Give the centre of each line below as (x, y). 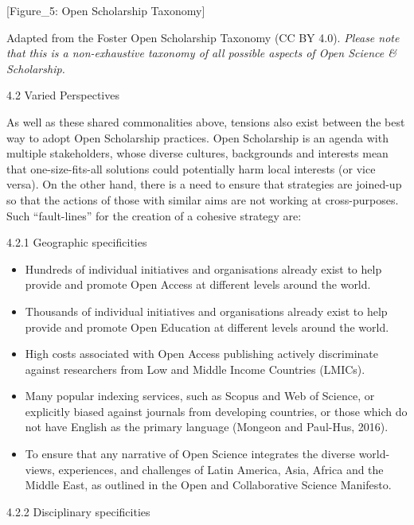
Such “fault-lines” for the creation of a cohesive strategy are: (154, 215)
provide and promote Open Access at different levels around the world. (198, 284)
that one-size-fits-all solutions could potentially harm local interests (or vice (191, 168)
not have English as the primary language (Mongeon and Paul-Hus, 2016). (207, 427)
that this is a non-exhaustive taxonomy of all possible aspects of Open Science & (201, 53)
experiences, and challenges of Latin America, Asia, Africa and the (221, 469)
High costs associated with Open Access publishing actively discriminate (201, 354)
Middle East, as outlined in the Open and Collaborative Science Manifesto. (208, 485)
